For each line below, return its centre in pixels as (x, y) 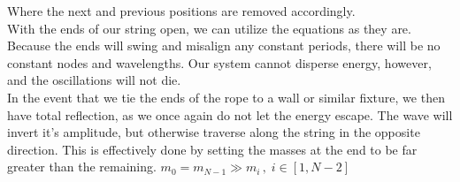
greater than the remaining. (82, 167)
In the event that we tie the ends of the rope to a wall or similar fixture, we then (226, 97)
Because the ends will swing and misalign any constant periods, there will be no (224, 45)
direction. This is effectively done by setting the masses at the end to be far (212, 149)
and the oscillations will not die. (94, 80)
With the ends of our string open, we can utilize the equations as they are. (209, 28)
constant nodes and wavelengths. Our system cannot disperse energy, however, (219, 62)
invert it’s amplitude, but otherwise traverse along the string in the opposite (214, 132)
